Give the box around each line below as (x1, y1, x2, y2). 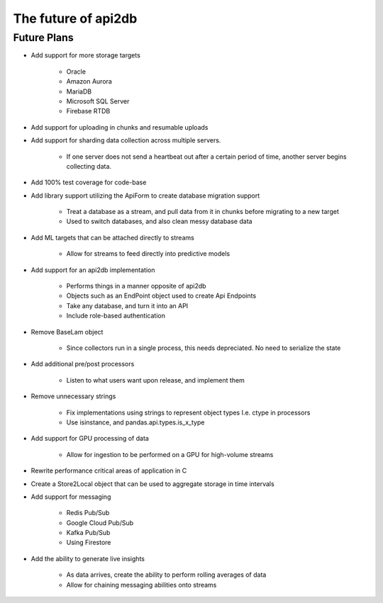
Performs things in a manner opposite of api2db (66, 282, 206, 291)
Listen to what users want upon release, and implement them (66, 376, 245, 384)
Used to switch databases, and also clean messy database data (66, 217, 252, 226)
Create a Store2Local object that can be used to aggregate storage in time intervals (30, 479, 274, 488)
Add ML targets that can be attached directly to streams (30, 233, 194, 242)
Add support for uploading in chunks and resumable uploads (30, 123, 209, 131)
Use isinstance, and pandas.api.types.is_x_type (66, 418, 205, 427)
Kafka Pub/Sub (66, 529, 111, 537)
